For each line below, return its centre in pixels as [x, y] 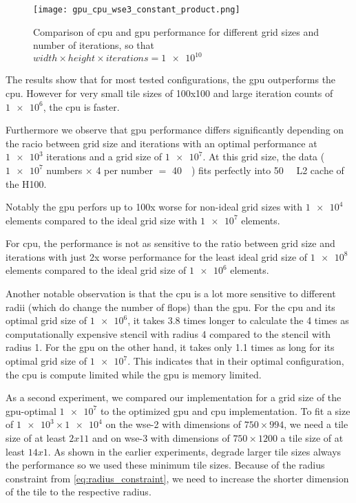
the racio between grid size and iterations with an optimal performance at [161, 143]
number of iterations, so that [94, 45]
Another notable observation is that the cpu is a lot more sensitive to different [171, 293]
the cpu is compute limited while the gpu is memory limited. [134, 374]
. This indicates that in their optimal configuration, [236, 361]
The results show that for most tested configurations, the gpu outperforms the [171, 79]
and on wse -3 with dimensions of [161, 438]
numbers [64, 170]
